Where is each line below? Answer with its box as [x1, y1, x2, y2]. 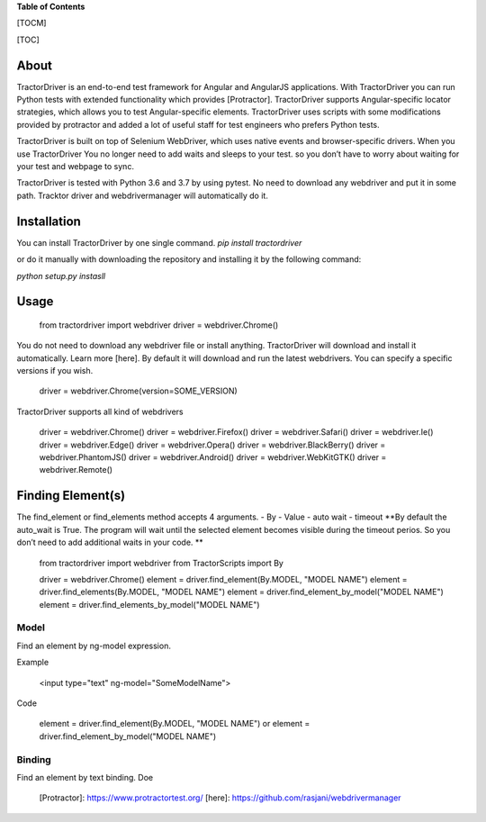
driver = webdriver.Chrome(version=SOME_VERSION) [39, 385, 238, 396]
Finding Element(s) [16, 488, 126, 503]
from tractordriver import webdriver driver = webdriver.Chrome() [39, 320, 279, 330]
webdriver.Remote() [39, 465, 112, 475]
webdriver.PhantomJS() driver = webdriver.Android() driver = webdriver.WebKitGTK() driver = [39, 452, 387, 463]
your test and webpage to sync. [16, 161, 135, 172]
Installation [16, 213, 81, 229]
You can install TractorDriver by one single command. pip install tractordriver [16, 237, 302, 248]
